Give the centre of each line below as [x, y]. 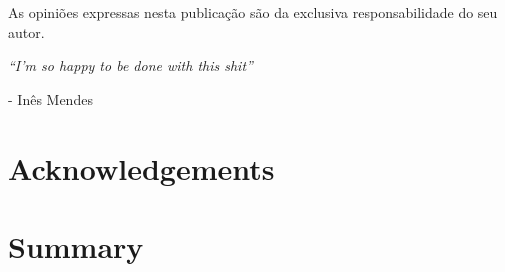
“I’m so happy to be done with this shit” [130, 65]
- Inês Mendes [50, 98]
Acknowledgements [141, 167]
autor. [26, 31]
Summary [76, 245]
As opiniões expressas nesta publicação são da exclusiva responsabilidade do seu [253, 12]
